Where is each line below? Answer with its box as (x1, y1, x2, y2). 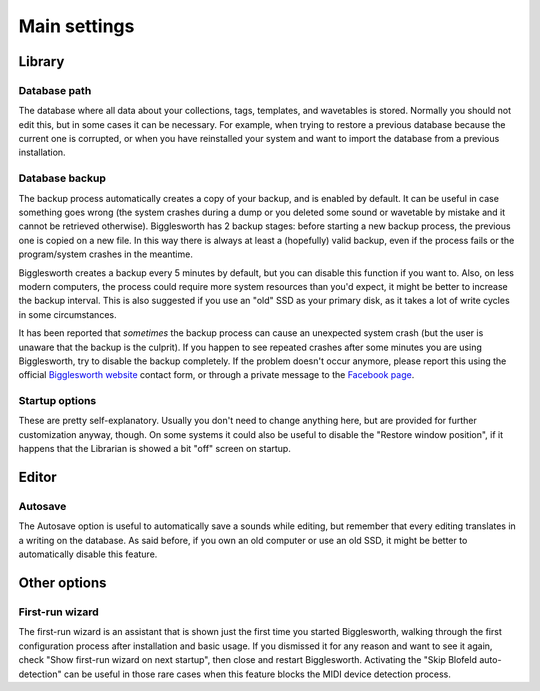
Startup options (18, 394, 97, 408)
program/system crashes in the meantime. (18, 248, 194, 260)
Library (18, 53, 65, 70)
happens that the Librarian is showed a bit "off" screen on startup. (18, 443, 292, 455)
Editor (18, 469, 57, 486)
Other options (18, 574, 107, 591)
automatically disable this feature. (18, 548, 158, 560)
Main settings (18, 15, 135, 37)
